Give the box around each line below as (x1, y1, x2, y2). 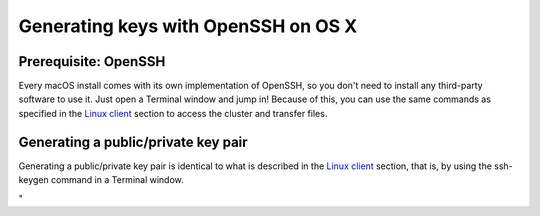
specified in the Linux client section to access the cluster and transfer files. (18, 107, 328, 119)
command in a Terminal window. (50, 174, 184, 186)
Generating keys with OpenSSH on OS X (18, 15, 358, 37)
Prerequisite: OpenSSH (18, 53, 166, 70)
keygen (18, 174, 49, 186)
